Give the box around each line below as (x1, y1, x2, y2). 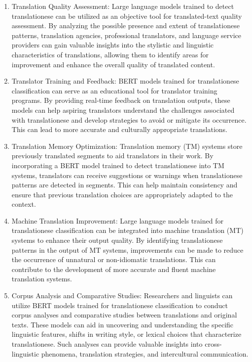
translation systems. (11, 273, 72, 284)
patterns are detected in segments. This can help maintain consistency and (11, 180, 238, 190)
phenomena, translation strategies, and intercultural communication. (41, 348, 249, 359)
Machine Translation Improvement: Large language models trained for (11, 215, 223, 226)
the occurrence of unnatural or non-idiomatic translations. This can (11, 254, 216, 265)
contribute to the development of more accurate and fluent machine (11, 264, 216, 274)
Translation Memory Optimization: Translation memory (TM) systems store (11, 140, 243, 151)
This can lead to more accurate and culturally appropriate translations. (11, 124, 228, 135)
